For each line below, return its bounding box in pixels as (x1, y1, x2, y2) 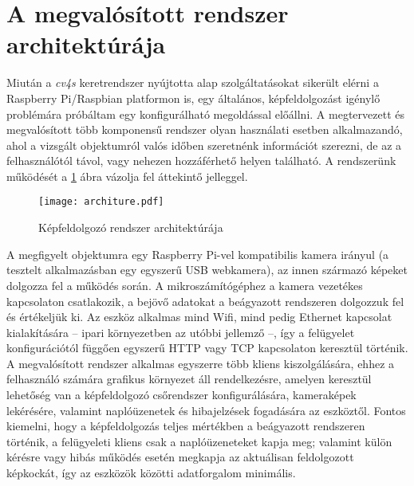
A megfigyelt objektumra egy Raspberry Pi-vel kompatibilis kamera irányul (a (6, 245, 389, 262)
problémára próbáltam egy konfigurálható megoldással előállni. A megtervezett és (6, 105, 404, 122)
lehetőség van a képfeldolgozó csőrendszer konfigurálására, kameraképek (6, 386, 357, 403)
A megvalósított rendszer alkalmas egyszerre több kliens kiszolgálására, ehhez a (6, 355, 395, 371)
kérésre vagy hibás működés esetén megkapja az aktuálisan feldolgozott (6, 449, 354, 465)
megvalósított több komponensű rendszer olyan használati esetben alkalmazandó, (6, 121, 403, 138)
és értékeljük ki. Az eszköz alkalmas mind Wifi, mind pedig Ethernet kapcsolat (6, 308, 392, 325)
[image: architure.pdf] (38, 196, 164, 208)
